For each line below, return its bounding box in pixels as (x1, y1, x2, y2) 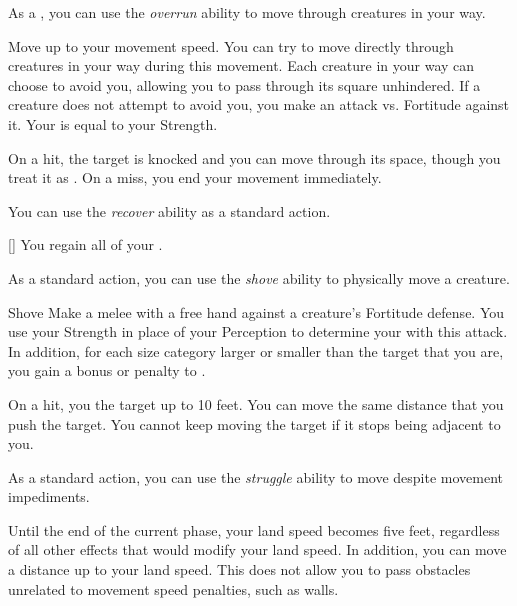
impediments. (8, 486, 90, 507)
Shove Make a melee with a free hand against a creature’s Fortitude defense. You (8, 301, 505, 322)
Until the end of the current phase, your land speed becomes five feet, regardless (8, 519, 500, 540)
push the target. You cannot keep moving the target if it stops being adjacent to (8, 413, 501, 434)
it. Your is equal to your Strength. (8, 113, 218, 134)
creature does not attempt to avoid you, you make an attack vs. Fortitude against (8, 94, 510, 115)
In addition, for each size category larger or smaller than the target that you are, (8, 340, 504, 361)
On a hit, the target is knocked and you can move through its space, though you (8, 147, 501, 168)
